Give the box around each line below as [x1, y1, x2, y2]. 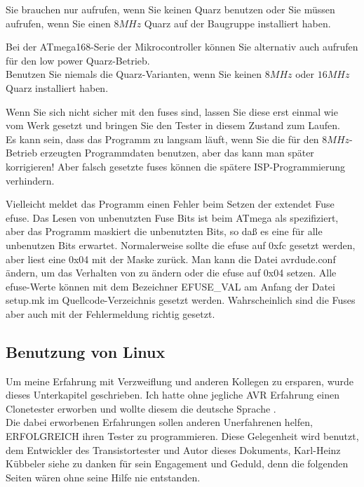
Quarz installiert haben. [6, 80, 109, 95]
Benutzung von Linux [6, 340, 166, 362]
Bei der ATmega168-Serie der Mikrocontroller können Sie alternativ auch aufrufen [6, 39, 358, 54]
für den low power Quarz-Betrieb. [6, 53, 150, 67]
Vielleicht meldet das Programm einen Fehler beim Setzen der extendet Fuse [6, 196, 335, 211]
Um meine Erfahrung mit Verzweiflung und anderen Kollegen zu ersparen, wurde [6, 373, 354, 388]
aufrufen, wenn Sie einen [6, 15, 111, 30]
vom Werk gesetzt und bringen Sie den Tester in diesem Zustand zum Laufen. [6, 118, 340, 133]
